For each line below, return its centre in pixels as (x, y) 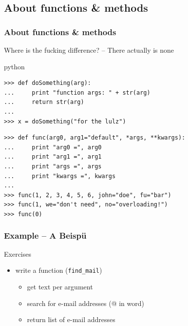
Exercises (18, 254)
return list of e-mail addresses (71, 319)
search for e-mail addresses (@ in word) (85, 303)
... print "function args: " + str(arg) (77, 92)
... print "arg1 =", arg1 (53, 157)
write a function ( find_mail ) (59, 270)
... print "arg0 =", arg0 (53, 147)
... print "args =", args (53, 166)
